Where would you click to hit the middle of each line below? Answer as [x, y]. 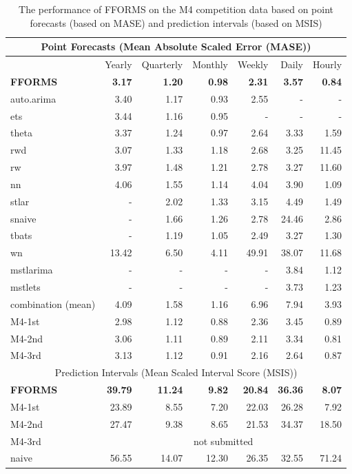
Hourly [328, 64]
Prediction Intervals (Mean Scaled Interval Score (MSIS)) [176, 372]
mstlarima [32, 270]
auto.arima [33, 98]
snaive [23, 218]
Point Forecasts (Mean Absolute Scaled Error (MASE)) [176, 47]
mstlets [25, 287]
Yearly [118, 64]
